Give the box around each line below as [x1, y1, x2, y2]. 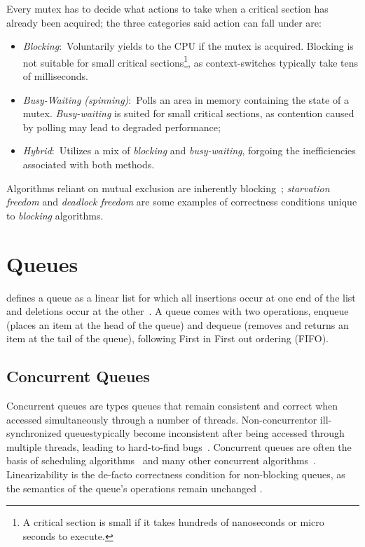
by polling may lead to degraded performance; [22, 119, 221, 134]
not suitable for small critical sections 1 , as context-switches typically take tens [22, 53, 359, 69]
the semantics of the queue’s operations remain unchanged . [6, 480, 263, 495]
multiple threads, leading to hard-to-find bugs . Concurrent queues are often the [6, 439, 352, 454]
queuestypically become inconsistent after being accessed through [64, 426, 345, 440]
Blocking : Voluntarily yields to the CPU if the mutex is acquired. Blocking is [22, 39, 354, 53]
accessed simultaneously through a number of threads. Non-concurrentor [6, 412, 317, 426]
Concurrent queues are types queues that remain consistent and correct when [6, 398, 338, 413]
